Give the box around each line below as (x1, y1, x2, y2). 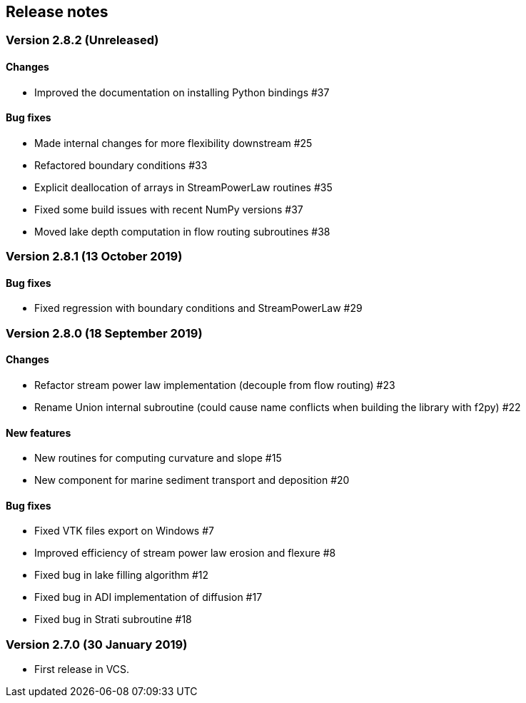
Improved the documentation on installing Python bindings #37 (34, 86, 330, 98)
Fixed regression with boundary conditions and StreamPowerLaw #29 (34, 302, 363, 315)
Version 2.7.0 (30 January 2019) (6, 637, 188, 652)
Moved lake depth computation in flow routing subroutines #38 (34, 225, 330, 238)
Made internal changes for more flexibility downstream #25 (34, 136, 313, 149)
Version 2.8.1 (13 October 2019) (6, 249, 183, 264)
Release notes (6, 3, 108, 21)
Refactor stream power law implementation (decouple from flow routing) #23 (34, 379, 395, 392)
